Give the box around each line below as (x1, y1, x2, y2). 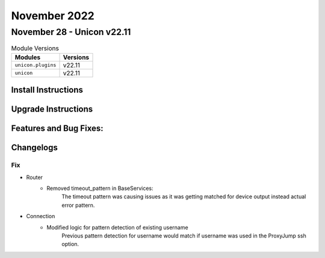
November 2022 (11, 9, 94, 22)
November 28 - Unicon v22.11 (11, 27, 131, 37)
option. (61, 241, 79, 248)
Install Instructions (11, 85, 84, 95)
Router (26, 174, 43, 181)
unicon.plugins (14, 62, 57, 69)
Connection (26, 213, 55, 220)
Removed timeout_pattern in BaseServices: (46, 184, 153, 192)
